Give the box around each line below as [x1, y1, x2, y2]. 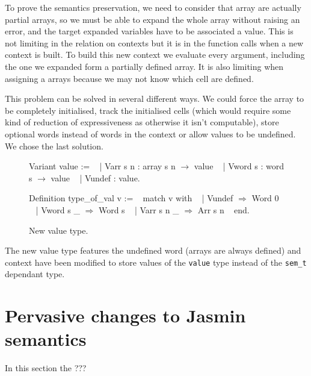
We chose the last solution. [5, 139, 103, 152]
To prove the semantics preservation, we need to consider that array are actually [5, 1, 301, 13]
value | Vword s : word [194, 160, 284, 172]
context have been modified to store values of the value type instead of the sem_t [5, 255, 307, 268]
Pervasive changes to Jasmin [5, 303, 246, 328]
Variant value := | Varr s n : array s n [29, 160, 176, 172]
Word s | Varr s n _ [98, 203, 179, 216]
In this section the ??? [5, 362, 87, 374]
